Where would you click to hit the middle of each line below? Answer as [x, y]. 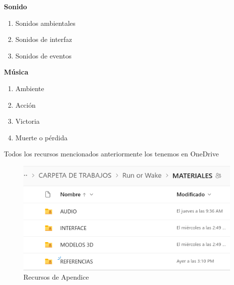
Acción [26, 104]
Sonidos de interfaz [44, 39]
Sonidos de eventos [43, 55]
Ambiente [30, 88]
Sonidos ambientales [45, 23]
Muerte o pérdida [41, 137]
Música [16, 72]
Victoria [28, 121]
